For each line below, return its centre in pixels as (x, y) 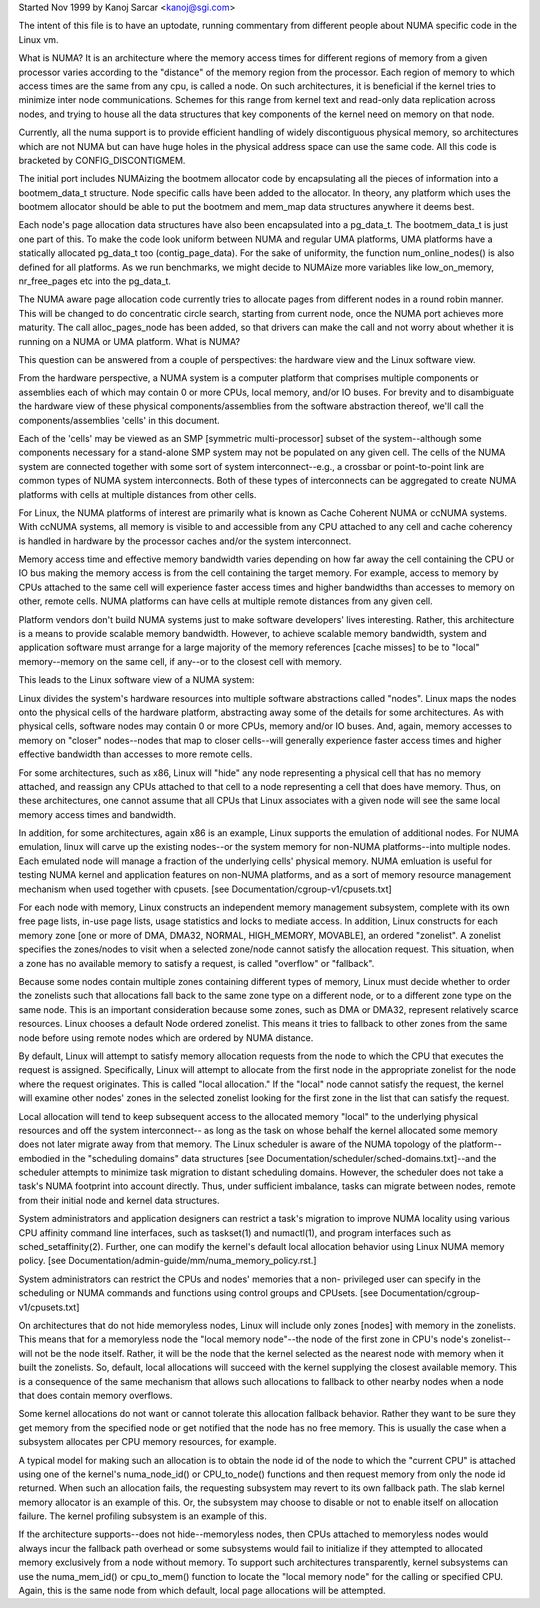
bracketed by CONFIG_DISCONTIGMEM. (102, 160)
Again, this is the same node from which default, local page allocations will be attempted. (202, 1591)
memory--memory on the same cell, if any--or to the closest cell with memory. (180, 661)
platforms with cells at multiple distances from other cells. (137, 494)
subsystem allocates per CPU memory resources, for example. (147, 1442)
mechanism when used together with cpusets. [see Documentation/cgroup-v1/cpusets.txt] (205, 889)
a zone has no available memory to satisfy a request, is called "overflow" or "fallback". (196, 963)
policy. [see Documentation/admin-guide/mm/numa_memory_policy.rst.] (167, 1261)
